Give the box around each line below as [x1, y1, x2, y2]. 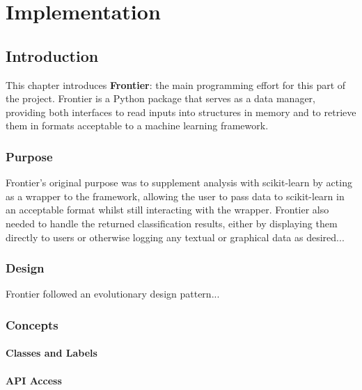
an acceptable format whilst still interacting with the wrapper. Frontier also [6, 202, 329, 217]
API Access [6, 373, 62, 387]
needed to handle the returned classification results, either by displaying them [6, 216, 338, 230]
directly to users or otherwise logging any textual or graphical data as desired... [6, 229, 345, 244]
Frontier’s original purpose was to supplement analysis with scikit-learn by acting [6, 175, 352, 190]
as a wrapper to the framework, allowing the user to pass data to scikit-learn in [6, 188, 345, 203]
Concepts [6, 316, 58, 333]
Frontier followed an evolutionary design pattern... [6, 286, 220, 301]
